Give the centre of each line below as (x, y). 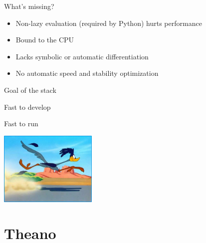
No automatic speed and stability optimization (87, 73)
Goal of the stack (30, 90)
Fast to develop (27, 107)
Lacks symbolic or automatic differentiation (82, 56)
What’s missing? (29, 6)
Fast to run (21, 123)
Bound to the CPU (45, 40)
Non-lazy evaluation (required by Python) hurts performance (109, 23)
